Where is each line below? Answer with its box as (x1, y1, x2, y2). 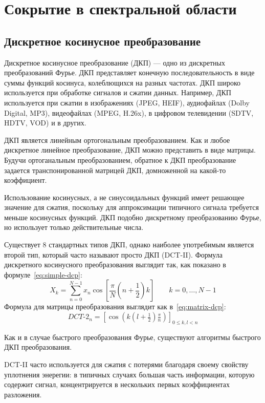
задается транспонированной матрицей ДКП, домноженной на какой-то (4, 164, 226, 175)
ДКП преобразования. (4, 342, 72, 352)
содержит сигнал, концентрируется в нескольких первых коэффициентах (4, 379, 230, 390)
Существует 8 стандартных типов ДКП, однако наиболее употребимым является (4, 239, 254, 250)
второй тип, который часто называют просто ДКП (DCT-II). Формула (4, 249, 223, 260)
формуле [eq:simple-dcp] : (4, 269, 82, 280)
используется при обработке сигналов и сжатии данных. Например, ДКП (4, 87, 231, 98)
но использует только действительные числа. (4, 222, 144, 232)
